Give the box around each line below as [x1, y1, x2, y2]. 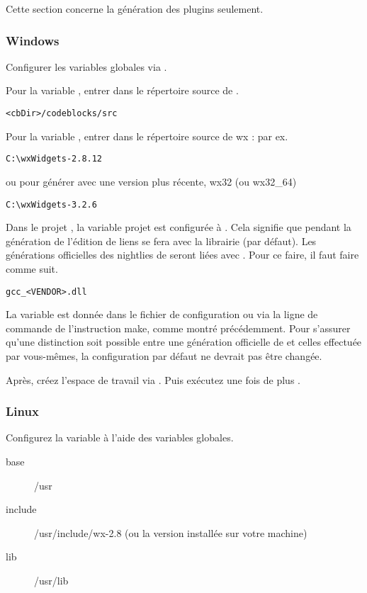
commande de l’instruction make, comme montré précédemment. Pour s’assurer [6, 320, 351, 335]
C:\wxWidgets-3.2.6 [6, 199, 97, 210]
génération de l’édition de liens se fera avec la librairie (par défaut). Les [6, 233, 317, 248]
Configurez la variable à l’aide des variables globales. [6, 430, 234, 445]
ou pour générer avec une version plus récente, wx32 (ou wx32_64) [6, 174, 297, 188]
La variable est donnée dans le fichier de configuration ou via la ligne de [6, 307, 318, 322]
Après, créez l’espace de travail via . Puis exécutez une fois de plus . [6, 372, 300, 387]
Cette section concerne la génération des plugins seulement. [6, 1, 264, 16]
